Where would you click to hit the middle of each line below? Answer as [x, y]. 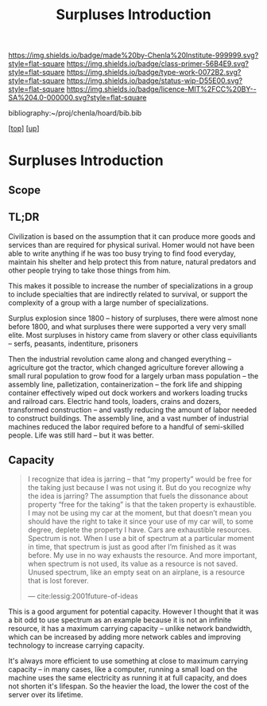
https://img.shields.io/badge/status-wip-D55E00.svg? [155, 80]
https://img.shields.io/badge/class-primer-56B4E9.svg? [157, 64]
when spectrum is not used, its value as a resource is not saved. [133, 564]
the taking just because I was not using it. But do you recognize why [139, 488]
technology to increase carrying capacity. [76, 645]
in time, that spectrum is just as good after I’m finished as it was [132, 547]
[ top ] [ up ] [24, 128]
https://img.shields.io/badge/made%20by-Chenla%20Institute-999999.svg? [133, 55]
